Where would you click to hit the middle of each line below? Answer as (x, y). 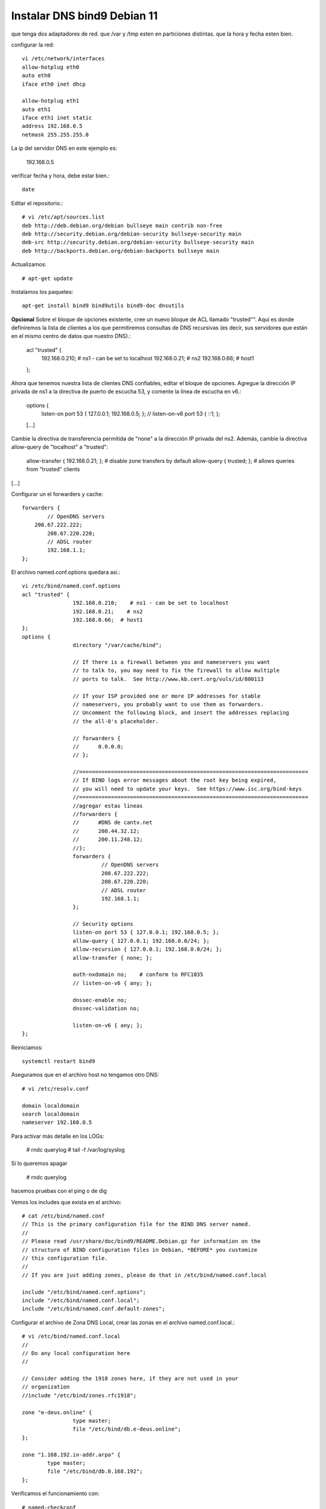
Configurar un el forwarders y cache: (57, 494)
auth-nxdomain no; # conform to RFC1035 (138, 975)
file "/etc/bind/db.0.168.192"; (95, 1472)
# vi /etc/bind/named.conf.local (71, 1336)
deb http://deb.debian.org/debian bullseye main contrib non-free (122, 225)
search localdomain (51, 1114)
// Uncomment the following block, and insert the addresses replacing (181, 713)
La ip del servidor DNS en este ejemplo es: (64, 148)
